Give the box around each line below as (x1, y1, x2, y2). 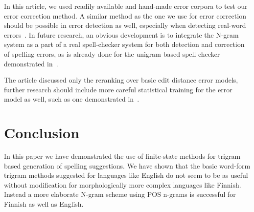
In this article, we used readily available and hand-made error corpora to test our (4, 1, 248, 11)
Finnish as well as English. (4, 199, 84, 209)
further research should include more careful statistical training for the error (4, 84, 232, 94)
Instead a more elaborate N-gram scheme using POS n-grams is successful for (4, 189, 236, 199)
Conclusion (4, 123, 80, 143)
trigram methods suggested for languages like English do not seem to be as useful (4, 170, 248, 180)
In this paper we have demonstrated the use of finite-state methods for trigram (4, 151, 241, 161)
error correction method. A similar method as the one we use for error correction (4, 10, 246, 21)
